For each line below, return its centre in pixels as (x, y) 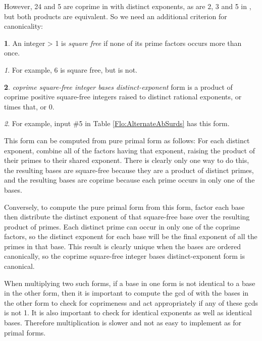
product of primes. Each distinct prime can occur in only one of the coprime (122, 226)
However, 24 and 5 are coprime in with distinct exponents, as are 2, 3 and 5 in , (128, 6)
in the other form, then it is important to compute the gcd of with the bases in (126, 293)
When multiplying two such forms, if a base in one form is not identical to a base (130, 283)
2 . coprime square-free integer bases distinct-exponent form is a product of (118, 87)
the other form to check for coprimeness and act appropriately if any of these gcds (131, 302)
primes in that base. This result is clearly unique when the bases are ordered (122, 246)
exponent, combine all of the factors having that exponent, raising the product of (129, 150)
